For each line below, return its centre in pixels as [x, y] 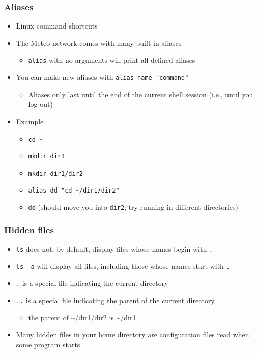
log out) [40, 104]
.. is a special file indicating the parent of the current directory [115, 300]
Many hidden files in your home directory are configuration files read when [133, 334]
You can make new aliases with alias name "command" [102, 77]
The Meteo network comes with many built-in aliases [99, 43]
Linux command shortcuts [57, 26]
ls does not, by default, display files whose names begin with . [115, 249]
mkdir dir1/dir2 [55, 173]
